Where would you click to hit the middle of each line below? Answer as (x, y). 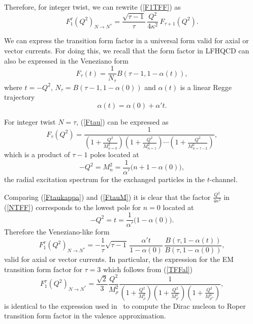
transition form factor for (43, 269)
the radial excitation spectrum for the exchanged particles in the (105, 179)
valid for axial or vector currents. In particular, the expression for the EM (119, 259)
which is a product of (37, 154)
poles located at (115, 154)
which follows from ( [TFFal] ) (148, 269)
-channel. (224, 179)
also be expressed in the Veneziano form (66, 60)
